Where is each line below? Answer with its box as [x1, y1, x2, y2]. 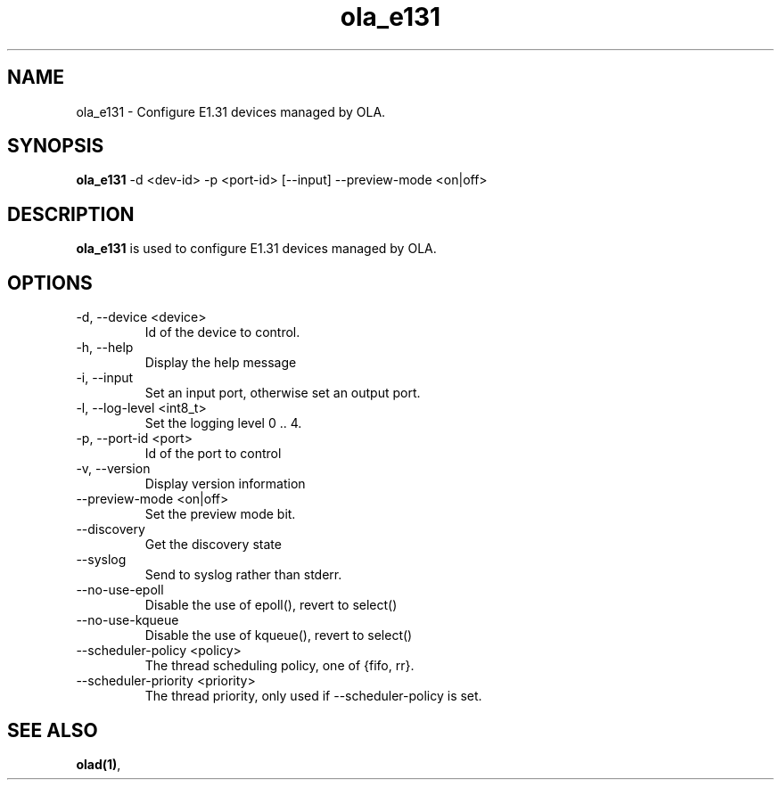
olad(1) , [76, 756, 121, 772]
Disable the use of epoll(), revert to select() [144, 597, 398, 613]
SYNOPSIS [7, 135, 104, 158]
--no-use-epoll [76, 582, 164, 598]
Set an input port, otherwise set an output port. [144, 385, 421, 401]
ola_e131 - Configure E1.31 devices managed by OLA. [76, 103, 386, 119]
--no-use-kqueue [76, 612, 179, 628]
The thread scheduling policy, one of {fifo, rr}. [144, 658, 415, 674]
